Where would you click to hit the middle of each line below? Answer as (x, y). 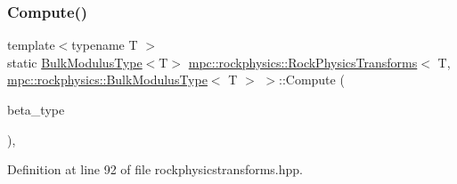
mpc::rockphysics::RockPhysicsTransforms (303, 62)
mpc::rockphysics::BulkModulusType (107, 80)
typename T (105, 45)
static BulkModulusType (75, 62)
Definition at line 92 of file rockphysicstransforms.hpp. (155, 169)
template (31, 45)
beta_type (36, 109)
